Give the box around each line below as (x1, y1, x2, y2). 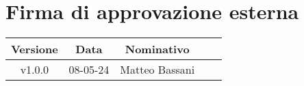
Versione (11, 41, 58, 57)
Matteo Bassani (120, 61, 195, 78)
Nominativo (125, 41, 190, 57)
